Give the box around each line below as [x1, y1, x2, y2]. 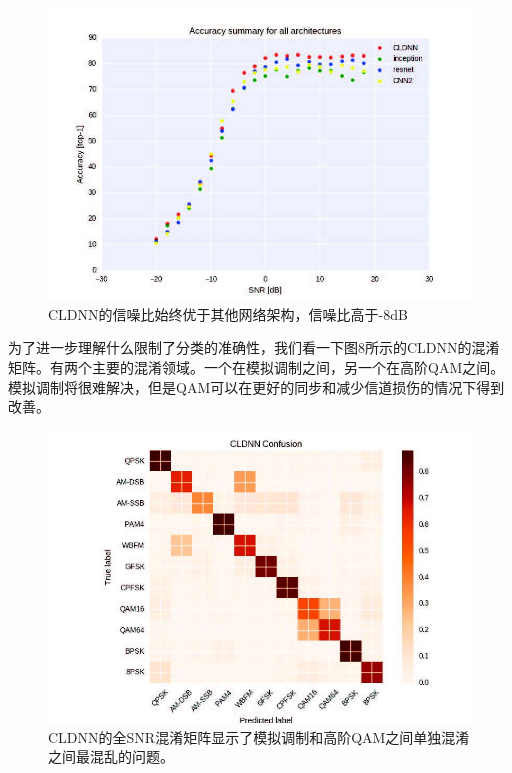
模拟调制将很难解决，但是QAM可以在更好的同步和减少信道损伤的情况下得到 [8, 376, 505, 397]
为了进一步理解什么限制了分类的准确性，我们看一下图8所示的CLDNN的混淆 [8, 337, 500, 358]
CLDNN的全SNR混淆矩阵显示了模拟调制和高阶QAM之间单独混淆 [48, 726, 470, 747]
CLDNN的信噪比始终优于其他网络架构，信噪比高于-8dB [48, 303, 408, 324]
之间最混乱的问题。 [48, 746, 174, 767]
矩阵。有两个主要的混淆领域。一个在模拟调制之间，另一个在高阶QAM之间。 [8, 356, 505, 377]
